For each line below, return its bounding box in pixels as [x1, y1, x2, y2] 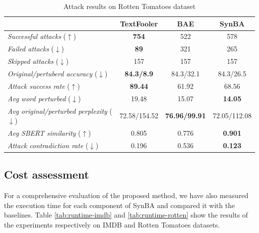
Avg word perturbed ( [7, 93, 71, 103]
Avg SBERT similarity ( [7, 127, 81, 138]
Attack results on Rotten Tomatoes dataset [63, 1, 196, 11]
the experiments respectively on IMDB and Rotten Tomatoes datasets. [4, 219, 220, 230]
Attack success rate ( [7, 80, 70, 91]
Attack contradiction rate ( [7, 140, 89, 150]
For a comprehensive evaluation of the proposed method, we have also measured [4, 190, 249, 201]
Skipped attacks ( [7, 56, 59, 66]
